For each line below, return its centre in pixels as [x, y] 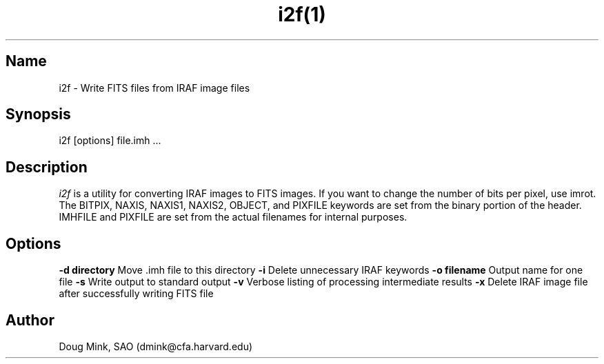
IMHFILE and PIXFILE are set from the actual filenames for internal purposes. [233, 217]
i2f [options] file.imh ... [110, 141]
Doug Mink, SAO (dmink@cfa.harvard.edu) [156, 346]
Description [47, 167]
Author [30, 320]
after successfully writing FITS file [136, 294]
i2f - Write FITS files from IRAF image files [154, 88]
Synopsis [38, 114]
